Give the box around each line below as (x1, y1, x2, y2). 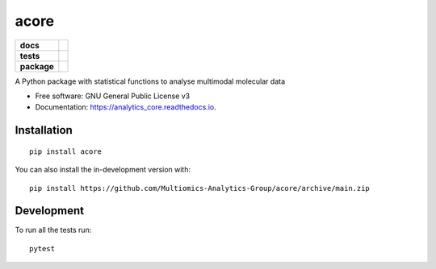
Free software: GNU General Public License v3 (35, 91, 191, 101)
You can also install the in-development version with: (15, 165, 191, 175)
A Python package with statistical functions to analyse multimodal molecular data (15, 77, 286, 86)
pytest (29, 244, 56, 253)
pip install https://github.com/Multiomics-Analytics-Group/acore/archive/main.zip (29, 184, 371, 192)
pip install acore (29, 147, 103, 156)
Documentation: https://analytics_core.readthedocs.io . (35, 102, 217, 112)
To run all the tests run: (15, 226, 92, 235)
